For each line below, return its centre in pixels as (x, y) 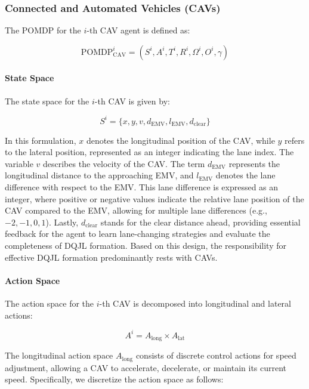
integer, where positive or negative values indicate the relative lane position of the (154, 198)
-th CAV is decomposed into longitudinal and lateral (195, 303)
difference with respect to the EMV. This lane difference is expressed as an (142, 187)
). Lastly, (62, 222)
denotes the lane (245, 175)
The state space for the (47, 101)
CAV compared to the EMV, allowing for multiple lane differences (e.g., (136, 210)
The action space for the (50, 303)
